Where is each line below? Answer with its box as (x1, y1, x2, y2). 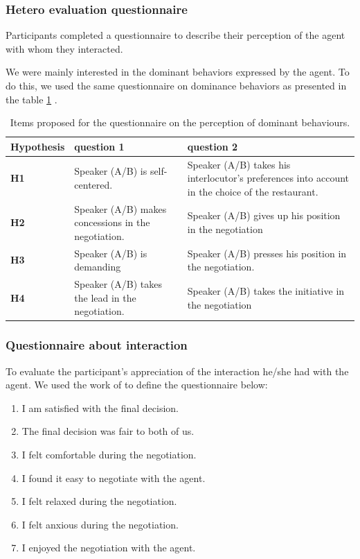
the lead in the (74, 290, 136, 304)
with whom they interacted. (6, 41, 123, 55)
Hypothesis (10, 139, 65, 153)
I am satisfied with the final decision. (21, 400, 179, 415)
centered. (74, 178, 113, 192)
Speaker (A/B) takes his (187, 157, 291, 171)
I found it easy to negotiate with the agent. (21, 470, 206, 485)
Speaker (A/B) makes (74, 201, 167, 216)
